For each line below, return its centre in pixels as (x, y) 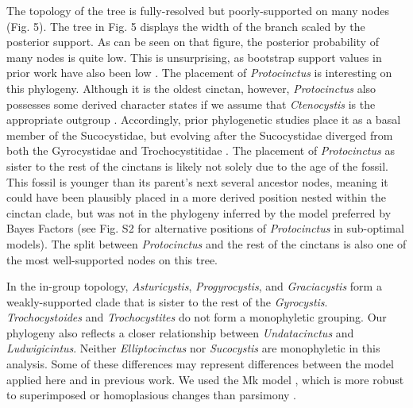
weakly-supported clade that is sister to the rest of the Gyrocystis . (167, 301)
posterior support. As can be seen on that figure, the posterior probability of (193, 42)
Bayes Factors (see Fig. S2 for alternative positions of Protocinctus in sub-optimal (205, 228)
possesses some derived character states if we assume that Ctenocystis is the (191, 104)
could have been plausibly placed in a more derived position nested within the (196, 197)
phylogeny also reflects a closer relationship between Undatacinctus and (180, 332)
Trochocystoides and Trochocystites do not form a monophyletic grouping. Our (197, 317)
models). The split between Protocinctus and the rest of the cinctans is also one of (206, 243)
